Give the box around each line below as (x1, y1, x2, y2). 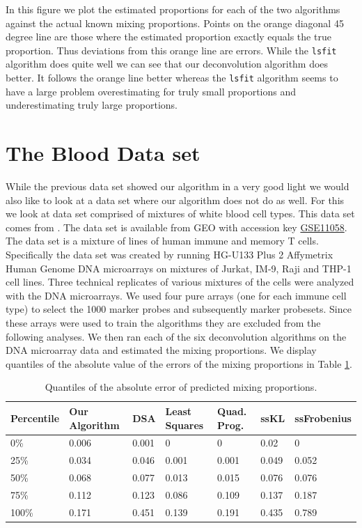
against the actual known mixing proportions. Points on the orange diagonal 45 (6, 15, 344, 30)
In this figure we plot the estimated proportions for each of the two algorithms (6, 2, 340, 16)
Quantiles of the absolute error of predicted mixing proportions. (45, 380, 317, 394)
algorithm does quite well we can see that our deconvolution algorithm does (6, 56, 329, 71)
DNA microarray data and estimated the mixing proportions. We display (6, 343, 317, 357)
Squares (165, 417, 204, 432)
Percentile (10, 410, 60, 425)
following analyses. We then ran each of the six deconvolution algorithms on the (6, 329, 347, 343)
